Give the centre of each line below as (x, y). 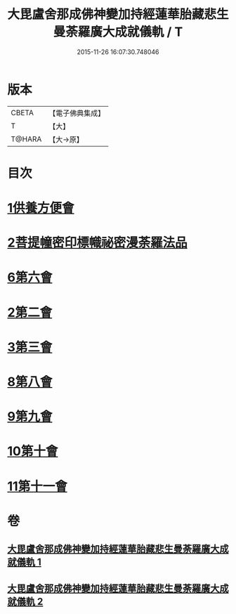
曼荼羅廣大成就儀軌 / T (118, 32)
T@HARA (26, 139)
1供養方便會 (41, 208)
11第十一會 (38, 486)
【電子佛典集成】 (77, 113)
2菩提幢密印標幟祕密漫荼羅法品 (97, 243)
